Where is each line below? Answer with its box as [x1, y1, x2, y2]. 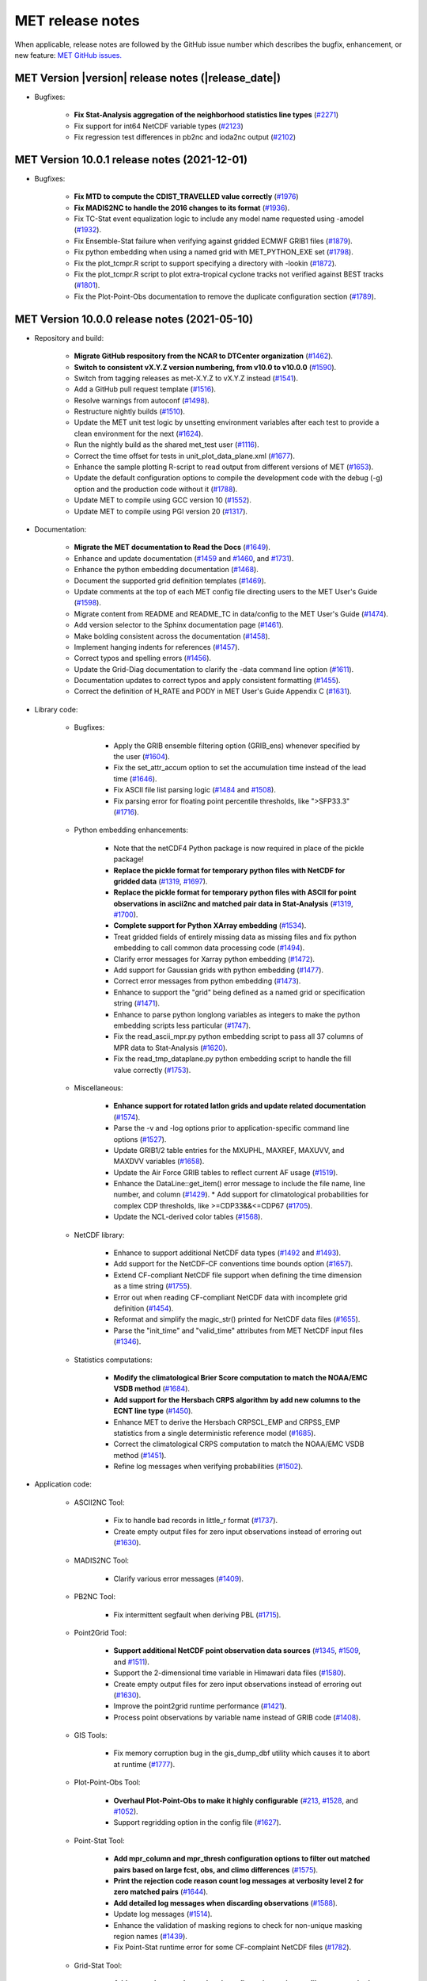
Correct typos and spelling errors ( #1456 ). [74, 654, 212, 663]
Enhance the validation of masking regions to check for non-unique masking [113, 1920, 363, 1929]
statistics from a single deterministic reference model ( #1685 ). [113, 1428, 316, 1437]
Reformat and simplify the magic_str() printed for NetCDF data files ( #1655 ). [113, 1315, 361, 1324]
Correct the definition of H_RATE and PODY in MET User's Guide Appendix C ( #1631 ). [74, 686, 352, 697]
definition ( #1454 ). [113, 1303, 174, 1313]
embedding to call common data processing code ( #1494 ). [113, 943, 305, 952]
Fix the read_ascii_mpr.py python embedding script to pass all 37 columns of [113, 1032, 364, 1041]
